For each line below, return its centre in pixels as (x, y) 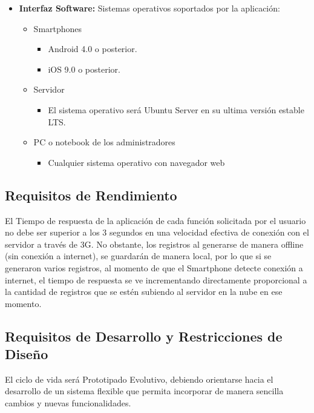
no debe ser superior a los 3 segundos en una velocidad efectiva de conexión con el (157, 232)
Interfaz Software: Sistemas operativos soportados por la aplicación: (149, 8)
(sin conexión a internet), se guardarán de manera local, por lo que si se (138, 256)
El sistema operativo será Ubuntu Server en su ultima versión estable (176, 109)
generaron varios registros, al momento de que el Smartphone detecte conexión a (154, 267)
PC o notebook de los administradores (104, 142)
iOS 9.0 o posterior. (84, 69)
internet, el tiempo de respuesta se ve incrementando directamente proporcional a (156, 279)
